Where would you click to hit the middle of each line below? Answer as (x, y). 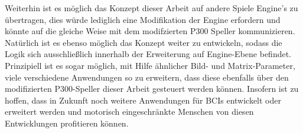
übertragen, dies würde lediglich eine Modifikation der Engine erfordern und (143, 19)
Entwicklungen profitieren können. (67, 123)
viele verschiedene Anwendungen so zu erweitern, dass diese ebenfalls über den (147, 77)
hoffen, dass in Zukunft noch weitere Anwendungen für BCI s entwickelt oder (143, 100)
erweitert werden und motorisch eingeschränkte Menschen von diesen (129, 112)
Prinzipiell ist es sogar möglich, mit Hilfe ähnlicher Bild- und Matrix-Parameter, (150, 65)
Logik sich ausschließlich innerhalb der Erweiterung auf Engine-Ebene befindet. (148, 54)
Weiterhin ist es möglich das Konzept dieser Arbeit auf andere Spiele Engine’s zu (151, 8)
